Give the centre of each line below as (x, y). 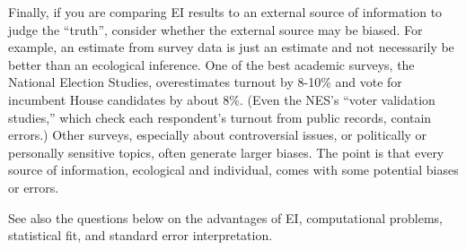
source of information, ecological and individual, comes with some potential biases (233, 170)
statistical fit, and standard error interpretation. (141, 235)
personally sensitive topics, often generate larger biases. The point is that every (226, 152)
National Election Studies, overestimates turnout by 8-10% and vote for (205, 82)
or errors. (34, 187)
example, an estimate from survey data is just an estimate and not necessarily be (231, 47)
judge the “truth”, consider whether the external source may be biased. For (215, 29)
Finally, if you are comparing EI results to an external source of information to (225, 12)
